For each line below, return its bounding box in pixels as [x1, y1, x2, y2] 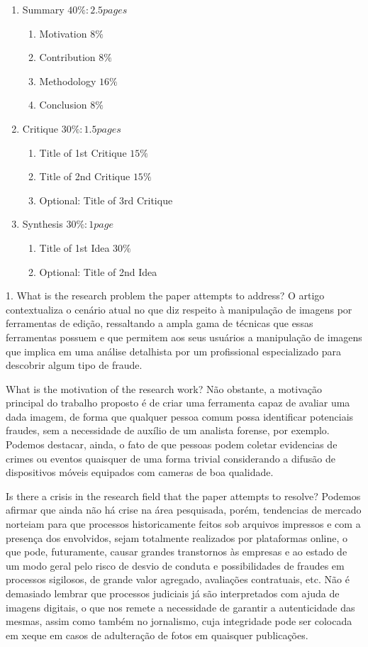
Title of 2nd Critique [39, 169, 130, 184]
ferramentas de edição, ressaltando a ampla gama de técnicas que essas [6, 316, 313, 331]
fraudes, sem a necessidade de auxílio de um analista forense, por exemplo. [6, 423, 330, 438]
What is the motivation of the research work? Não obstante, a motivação [6, 381, 322, 396]
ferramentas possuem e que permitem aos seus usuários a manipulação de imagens [6, 329, 362, 344]
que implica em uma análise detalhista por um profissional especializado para [6, 343, 342, 358]
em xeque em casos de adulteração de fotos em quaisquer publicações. [6, 627, 308, 642]
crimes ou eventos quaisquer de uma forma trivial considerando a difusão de [6, 450, 335, 465]
